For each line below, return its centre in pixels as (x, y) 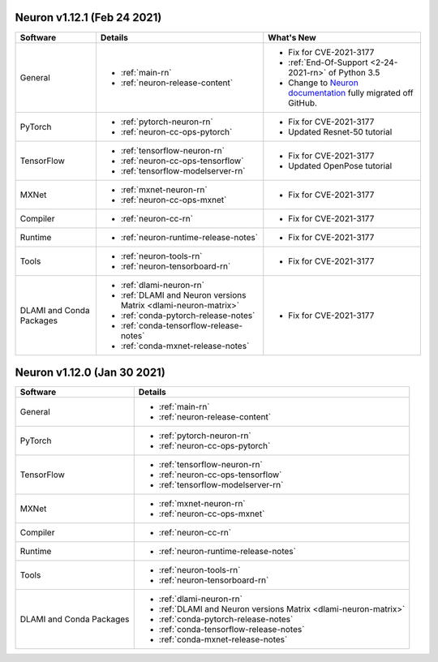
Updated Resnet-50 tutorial (340, 131)
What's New (292, 37)
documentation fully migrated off (351, 92)
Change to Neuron (323, 83)
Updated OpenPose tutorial (340, 165)
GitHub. (303, 103)
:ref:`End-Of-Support (328, 62)
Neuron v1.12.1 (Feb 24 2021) (88, 17)
